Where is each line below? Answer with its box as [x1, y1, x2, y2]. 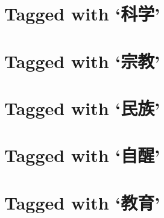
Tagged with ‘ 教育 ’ [4, 190, 160, 214]
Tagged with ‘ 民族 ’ [4, 95, 160, 120]
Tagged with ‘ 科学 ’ [4, 1, 160, 26]
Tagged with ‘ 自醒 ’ [4, 143, 160, 167]
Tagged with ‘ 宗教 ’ [4, 48, 160, 73]
